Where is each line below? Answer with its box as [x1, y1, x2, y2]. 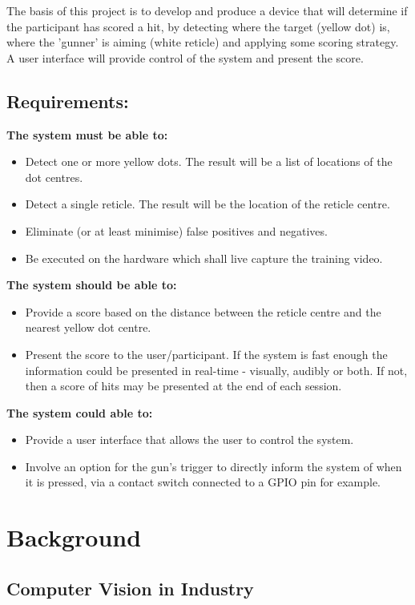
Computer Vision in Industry [6, 575, 254, 600]
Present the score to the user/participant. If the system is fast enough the [25, 345, 388, 362]
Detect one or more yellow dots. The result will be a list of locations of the [25, 153, 393, 170]
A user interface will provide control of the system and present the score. [6, 49, 364, 66]
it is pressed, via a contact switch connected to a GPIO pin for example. [25, 474, 381, 490]
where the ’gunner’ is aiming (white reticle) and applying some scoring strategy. [6, 34, 399, 50]
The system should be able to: [6, 276, 177, 293]
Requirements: [6, 88, 129, 113]
